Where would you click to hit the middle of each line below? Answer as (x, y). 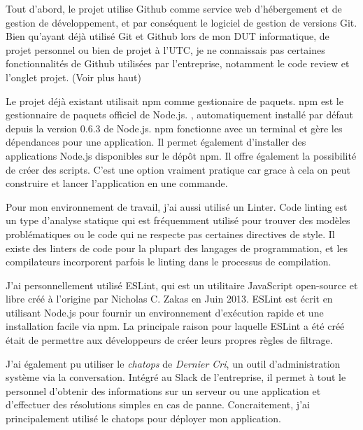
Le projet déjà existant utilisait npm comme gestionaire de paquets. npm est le (175, 100)
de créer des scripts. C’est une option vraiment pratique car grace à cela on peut (178, 169)
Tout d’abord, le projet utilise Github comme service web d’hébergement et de (174, 8)
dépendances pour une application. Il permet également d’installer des (156, 142)
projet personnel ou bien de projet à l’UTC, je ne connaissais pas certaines (165, 49)
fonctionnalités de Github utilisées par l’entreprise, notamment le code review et (178, 63)
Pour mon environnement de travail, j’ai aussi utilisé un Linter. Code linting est (177, 206)
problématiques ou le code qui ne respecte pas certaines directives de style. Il (170, 234)
